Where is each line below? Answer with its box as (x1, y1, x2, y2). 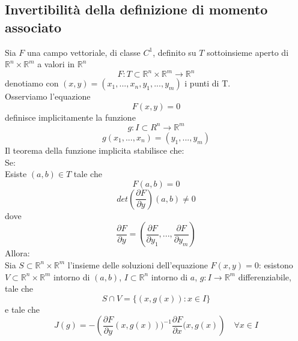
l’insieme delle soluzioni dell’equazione (67, 258, 208, 271)
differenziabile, (238, 270, 291, 283)
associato (5, 17, 62, 36)
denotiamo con (5, 77, 59, 89)
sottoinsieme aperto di (207, 46, 289, 58)
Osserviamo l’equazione (5, 90, 91, 103)
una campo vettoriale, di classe (27, 46, 141, 58)
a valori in (37, 58, 75, 70)
